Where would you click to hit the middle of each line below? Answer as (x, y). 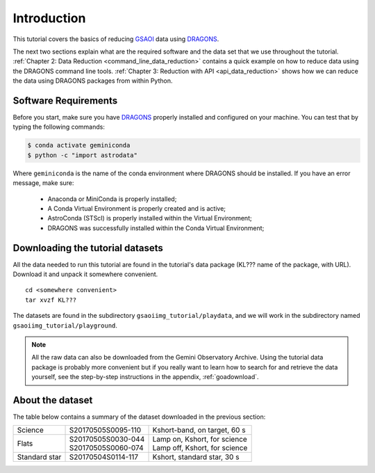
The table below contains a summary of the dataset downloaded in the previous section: (139, 417)
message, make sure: (43, 183)
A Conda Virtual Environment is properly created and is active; (136, 208)
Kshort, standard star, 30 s (196, 457)
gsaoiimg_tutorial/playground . (65, 325)
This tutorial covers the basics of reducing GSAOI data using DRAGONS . (116, 39)
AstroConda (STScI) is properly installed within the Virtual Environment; (150, 218)
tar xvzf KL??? (51, 300)
